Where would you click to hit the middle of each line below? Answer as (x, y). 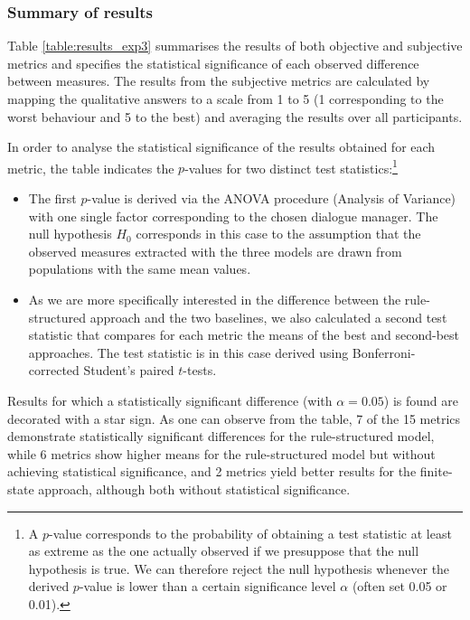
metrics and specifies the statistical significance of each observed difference (213, 63)
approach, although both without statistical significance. (194, 488)
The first (52, 198)
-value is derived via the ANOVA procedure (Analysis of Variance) (272, 198)
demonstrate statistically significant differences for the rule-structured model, (221, 436)
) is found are (421, 400)
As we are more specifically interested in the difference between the (215, 299)
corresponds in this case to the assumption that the (278, 234)
